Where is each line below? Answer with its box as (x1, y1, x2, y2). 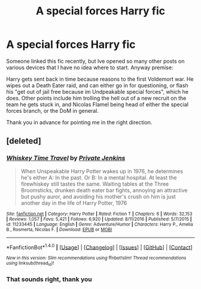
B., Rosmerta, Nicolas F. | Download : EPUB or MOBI (6, 226, 112, 232)
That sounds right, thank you (6, 275, 92, 283)
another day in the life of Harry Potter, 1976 (20, 199, 127, 207)
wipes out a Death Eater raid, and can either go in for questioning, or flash (6, 82, 188, 89)
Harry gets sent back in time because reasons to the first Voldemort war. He (6, 75, 194, 82)
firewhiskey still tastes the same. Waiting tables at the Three (20, 180, 169, 187)
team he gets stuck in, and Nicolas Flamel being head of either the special (6, 100, 188, 108)
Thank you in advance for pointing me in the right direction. (6, 118, 153, 126)
